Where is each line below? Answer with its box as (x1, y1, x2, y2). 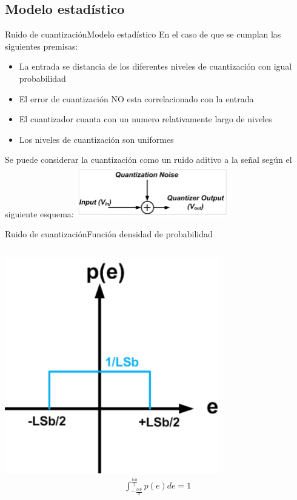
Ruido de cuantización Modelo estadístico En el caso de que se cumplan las (5, 28, 281, 41)
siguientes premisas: (5, 39, 78, 52)
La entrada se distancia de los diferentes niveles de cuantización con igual (19, 60, 292, 73)
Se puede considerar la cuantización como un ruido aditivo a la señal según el (5, 153, 292, 166)
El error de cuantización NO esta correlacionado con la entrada (19, 92, 254, 105)
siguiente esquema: (5, 207, 74, 220)
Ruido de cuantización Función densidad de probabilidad (5, 228, 213, 240)
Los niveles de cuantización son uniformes (19, 133, 174, 145)
